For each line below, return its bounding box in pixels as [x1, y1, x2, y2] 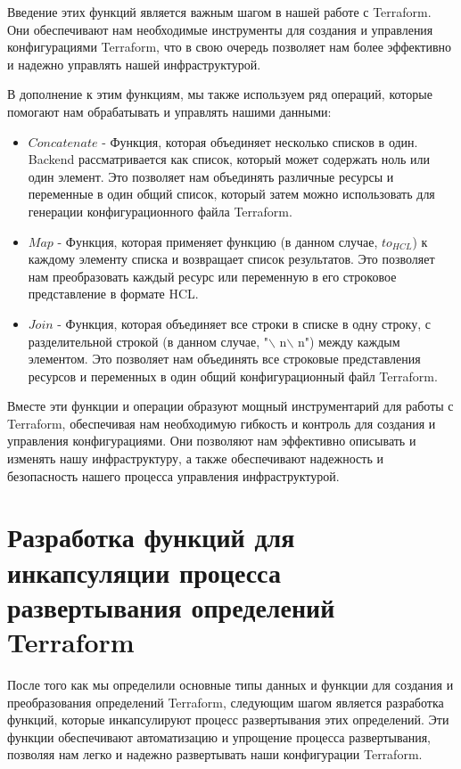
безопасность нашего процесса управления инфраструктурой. [7, 466, 340, 485]
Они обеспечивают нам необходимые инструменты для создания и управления [7, 20, 433, 38]
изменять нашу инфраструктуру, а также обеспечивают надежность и [7, 449, 383, 468]
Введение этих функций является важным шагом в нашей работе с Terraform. [7, 3, 432, 20]
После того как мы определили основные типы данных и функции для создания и [7, 675, 454, 693]
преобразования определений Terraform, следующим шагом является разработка [7, 692, 444, 711]
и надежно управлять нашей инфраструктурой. [7, 54, 261, 73]
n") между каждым [297, 331, 400, 350]
